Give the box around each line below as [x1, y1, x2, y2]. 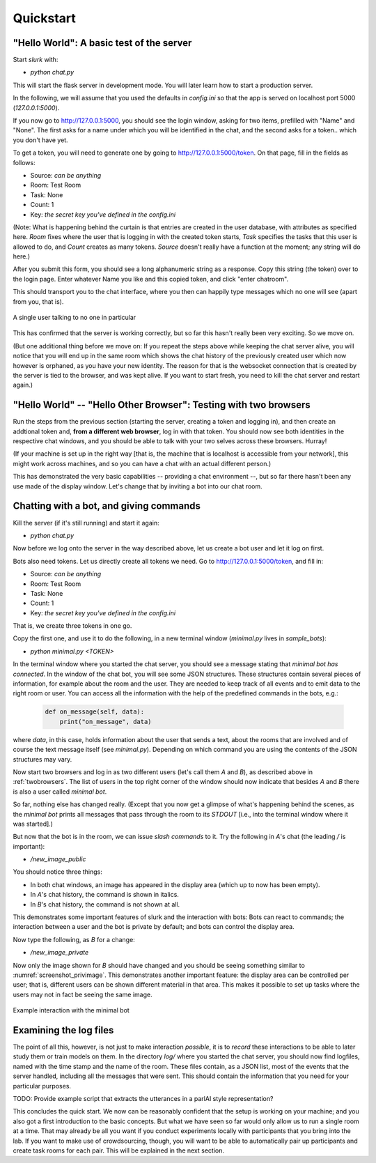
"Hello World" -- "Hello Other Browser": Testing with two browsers [13, 399, 311, 411]
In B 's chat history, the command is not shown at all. [30, 900, 180, 909]
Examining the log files [13, 1024, 114, 1036]
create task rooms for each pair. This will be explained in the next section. [13, 1146, 225, 1155]
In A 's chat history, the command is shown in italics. [30, 891, 179, 899]
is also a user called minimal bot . [13, 787, 107, 796]
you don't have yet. [13, 136, 69, 144]
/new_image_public [30, 855, 86, 863]
